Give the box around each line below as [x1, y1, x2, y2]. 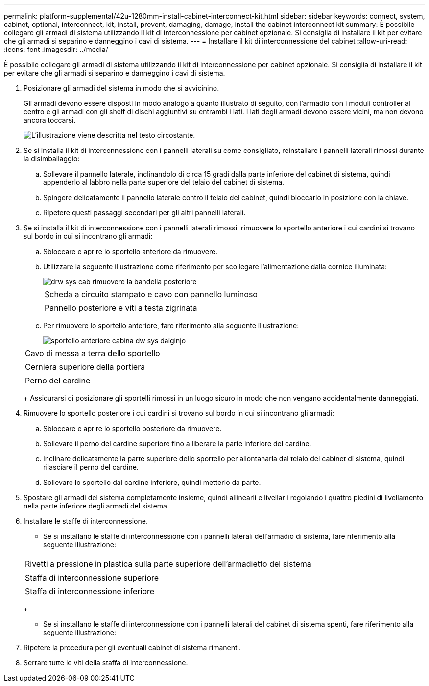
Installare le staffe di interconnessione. [24, 517, 148, 525]
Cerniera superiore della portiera [25, 362, 145, 372]
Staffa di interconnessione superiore [25, 573, 159, 583]
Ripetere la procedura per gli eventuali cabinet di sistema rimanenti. [24, 643, 241, 652]
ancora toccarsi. [24, 116, 76, 124]
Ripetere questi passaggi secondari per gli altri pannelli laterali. [43, 208, 246, 217]
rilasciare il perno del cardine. [43, 463, 139, 471]
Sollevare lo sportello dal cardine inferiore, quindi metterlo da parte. [43, 478, 261, 486]
